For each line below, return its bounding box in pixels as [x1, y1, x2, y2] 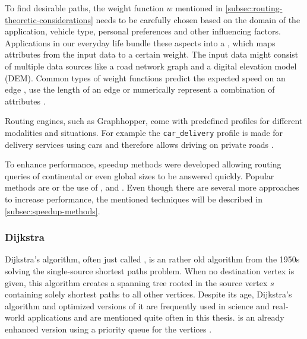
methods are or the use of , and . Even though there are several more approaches [5, 181, 299, 194]
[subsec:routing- [225, 2, 283, 14]
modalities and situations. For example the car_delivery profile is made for [5, 126, 283, 138]
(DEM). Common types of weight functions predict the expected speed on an [5, 71, 286, 84]
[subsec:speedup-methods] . [5, 204, 100, 217]
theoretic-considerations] [5, 13, 93, 26]
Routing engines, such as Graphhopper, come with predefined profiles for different [5, 115, 303, 127]
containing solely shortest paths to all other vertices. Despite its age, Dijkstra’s [5, 288, 292, 300]
